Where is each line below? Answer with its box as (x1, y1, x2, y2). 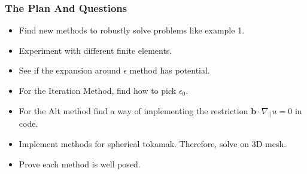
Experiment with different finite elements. (19, 44, 172, 56)
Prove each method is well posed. (19, 157, 141, 170)
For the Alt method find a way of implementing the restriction (19, 104, 248, 117)
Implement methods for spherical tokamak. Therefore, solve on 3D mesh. (19, 138, 287, 150)
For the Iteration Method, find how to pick (19, 84, 177, 96)
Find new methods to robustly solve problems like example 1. (19, 24, 245, 36)
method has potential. (129, 64, 210, 77)
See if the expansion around (19, 64, 121, 77)
